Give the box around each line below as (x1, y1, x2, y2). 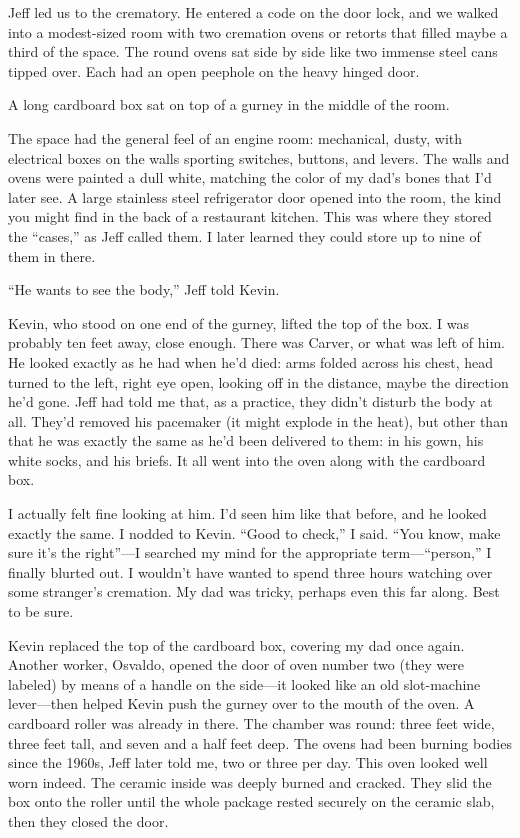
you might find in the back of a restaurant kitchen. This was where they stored (8, 206, 492, 227)
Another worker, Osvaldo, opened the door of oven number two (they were (8, 654, 465, 675)
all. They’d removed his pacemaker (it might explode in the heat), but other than (8, 410, 508, 431)
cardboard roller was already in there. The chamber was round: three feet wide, (8, 713, 495, 733)
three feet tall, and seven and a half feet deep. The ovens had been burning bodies (8, 732, 512, 753)
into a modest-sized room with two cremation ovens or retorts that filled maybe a (8, 21, 508, 42)
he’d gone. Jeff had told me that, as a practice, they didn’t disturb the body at (8, 391, 493, 412)
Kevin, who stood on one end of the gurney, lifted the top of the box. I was (8, 312, 470, 333)
